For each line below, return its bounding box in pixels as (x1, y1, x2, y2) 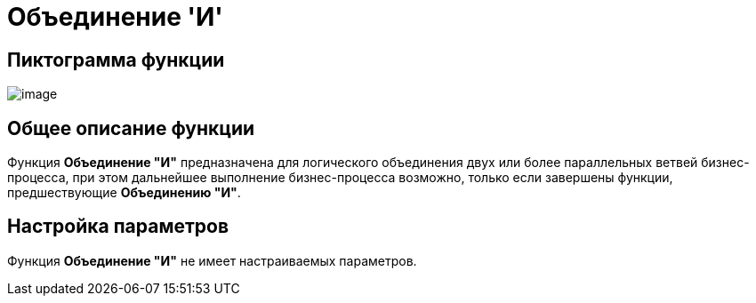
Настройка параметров (7, 215, 229, 238)
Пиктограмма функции (7, 48, 225, 71)
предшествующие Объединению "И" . (7, 185, 241, 201)
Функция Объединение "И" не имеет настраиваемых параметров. (7, 252, 417, 268)
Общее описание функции (7, 116, 255, 140)
